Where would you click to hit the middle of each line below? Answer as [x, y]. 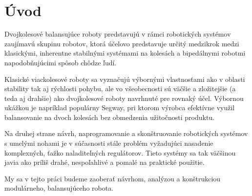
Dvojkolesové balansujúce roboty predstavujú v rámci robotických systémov [118, 34]
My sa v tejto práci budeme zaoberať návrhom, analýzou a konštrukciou [113, 178]
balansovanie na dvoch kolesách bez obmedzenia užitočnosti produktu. [110, 117]
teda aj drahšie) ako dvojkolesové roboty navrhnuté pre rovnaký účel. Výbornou [124, 98]
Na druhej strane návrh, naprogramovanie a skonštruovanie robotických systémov [126, 133]
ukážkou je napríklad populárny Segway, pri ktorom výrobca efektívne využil [120, 108]
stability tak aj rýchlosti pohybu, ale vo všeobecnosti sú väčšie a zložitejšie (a [120, 88]
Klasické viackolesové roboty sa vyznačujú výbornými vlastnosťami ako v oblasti [125, 79]
